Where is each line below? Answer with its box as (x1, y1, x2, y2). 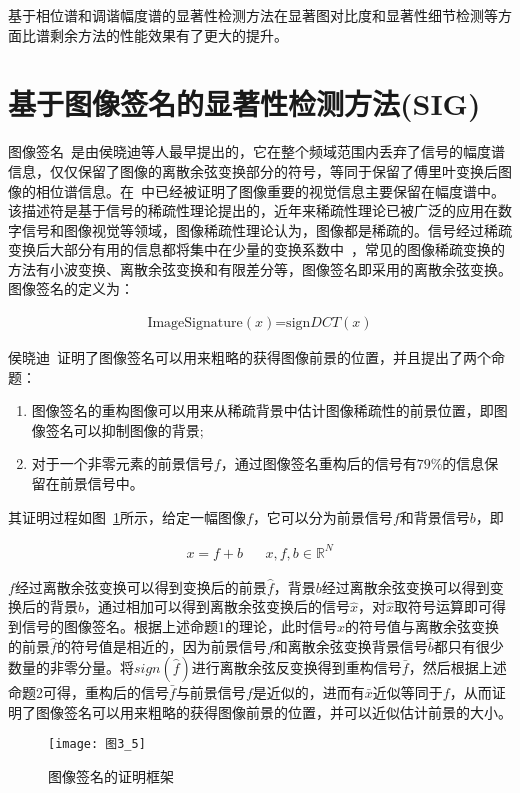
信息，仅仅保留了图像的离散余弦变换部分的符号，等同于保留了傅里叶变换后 (8, 160, 498, 181)
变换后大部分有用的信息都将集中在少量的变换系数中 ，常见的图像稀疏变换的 (8, 239, 505, 260)
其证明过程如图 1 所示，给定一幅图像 (8, 506, 246, 527)
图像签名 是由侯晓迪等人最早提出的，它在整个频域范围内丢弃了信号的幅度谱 (8, 141, 505, 162)
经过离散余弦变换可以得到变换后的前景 (14, 576, 267, 597)
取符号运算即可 (394, 596, 493, 617)
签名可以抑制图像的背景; (45, 419, 204, 440)
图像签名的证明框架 (48, 766, 174, 786)
